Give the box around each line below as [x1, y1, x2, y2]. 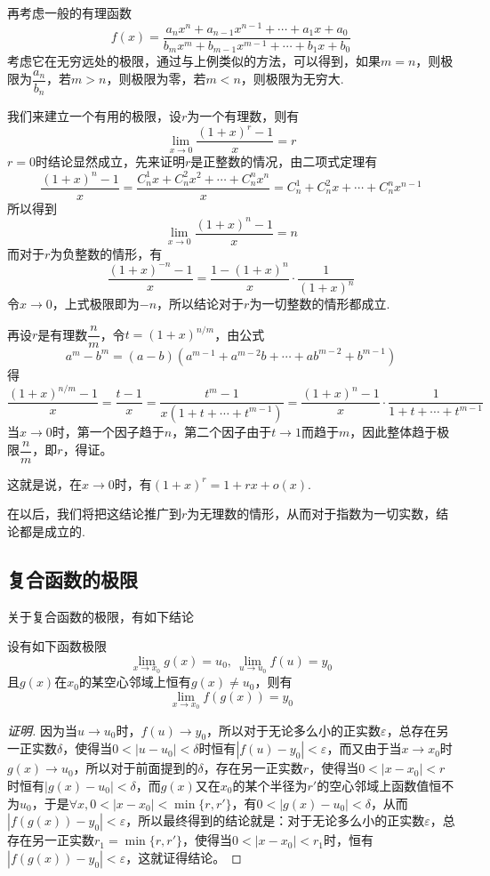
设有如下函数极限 [7, 637, 107, 655]
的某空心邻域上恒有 [78, 672, 191, 691]
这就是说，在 [7, 474, 82, 493]
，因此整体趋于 [349, 422, 438, 440]
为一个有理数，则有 [187, 107, 300, 125]
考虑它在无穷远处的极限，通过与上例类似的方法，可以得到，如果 [7, 52, 381, 70]
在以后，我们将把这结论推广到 [7, 504, 181, 523]
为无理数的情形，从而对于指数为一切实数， [187, 504, 437, 523]
